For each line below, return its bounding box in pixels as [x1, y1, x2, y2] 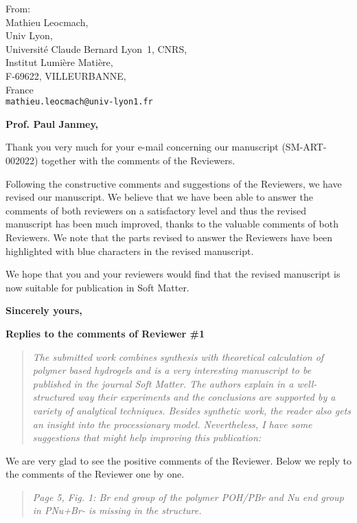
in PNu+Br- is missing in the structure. [32, 503, 202, 518]
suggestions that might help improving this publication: [32, 430, 262, 445]
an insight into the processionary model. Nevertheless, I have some [32, 416, 312, 431]
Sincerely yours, [5, 303, 82, 318]
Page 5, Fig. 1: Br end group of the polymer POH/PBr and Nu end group [32, 489, 344, 504]
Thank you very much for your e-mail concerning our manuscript [5, 140, 279, 154]
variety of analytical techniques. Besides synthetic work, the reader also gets [32, 403, 352, 417]
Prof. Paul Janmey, [5, 116, 99, 131]
